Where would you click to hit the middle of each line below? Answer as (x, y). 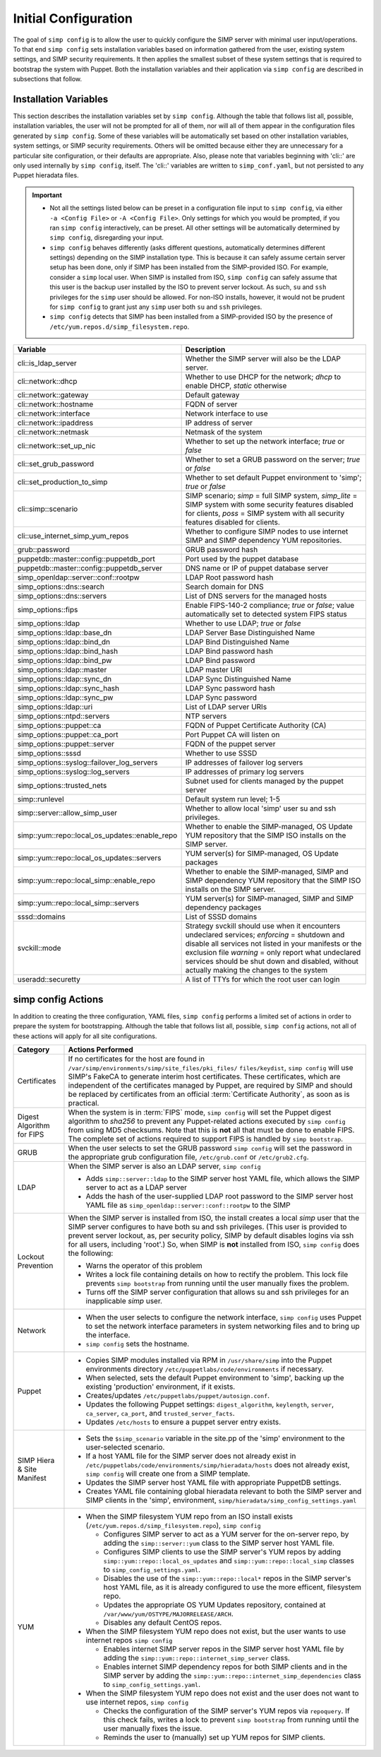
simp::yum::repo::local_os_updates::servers (89, 858)
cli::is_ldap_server (47, 363)
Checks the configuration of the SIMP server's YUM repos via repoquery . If (226, 1710)
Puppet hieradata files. (46, 175)
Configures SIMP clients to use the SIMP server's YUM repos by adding (222, 1551)
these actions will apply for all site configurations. (85, 1036)
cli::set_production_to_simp (62, 482)
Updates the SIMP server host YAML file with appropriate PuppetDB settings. (213, 1482)
